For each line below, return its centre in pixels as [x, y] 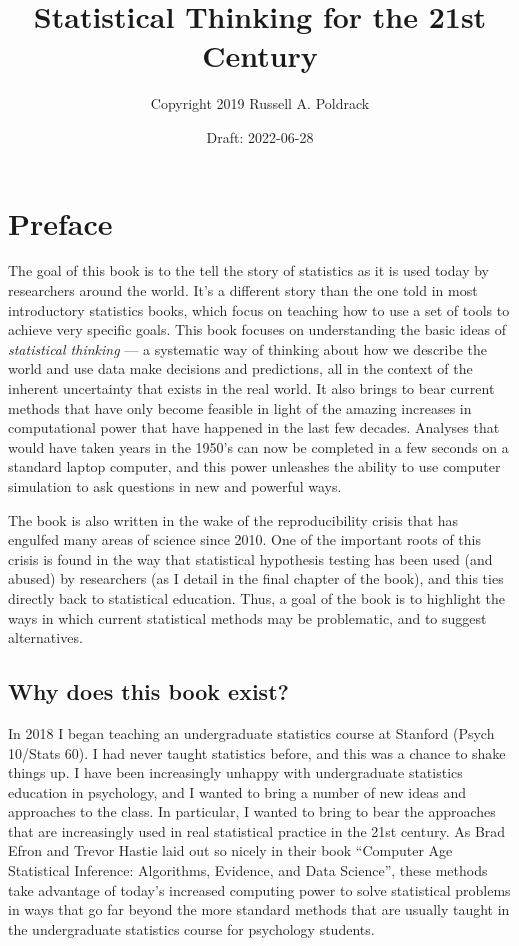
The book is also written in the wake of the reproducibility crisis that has [233, 519]
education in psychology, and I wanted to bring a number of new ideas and [237, 791]
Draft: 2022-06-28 [260, 136]
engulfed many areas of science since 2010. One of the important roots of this [244, 539]
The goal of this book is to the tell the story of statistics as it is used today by [248, 270]
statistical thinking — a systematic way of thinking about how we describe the [247, 348]
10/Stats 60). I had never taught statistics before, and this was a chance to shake [257, 752]
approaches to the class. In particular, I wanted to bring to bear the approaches [252, 811]
